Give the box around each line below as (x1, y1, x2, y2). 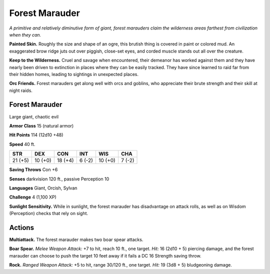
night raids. (9, 87, 32, 93)
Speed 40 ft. (9, 141, 35, 147)
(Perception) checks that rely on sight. (9, 210, 88, 216)
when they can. (9, 31, 41, 37)
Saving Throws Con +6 (9, 166, 58, 172)
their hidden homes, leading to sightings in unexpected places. (9, 71, 139, 77)
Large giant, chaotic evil (9, 113, 59, 119)
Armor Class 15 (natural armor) (9, 122, 74, 128)
